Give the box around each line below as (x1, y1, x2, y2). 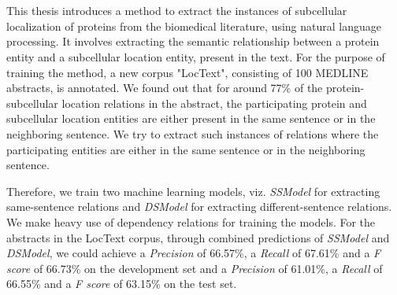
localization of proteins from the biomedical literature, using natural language (6, 17, 382, 34)
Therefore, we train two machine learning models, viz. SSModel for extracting (6, 183, 380, 199)
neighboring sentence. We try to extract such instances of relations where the (6, 125, 379, 142)
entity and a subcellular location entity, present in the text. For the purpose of (6, 48, 385, 65)
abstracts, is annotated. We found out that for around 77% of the (6, 79, 323, 96)
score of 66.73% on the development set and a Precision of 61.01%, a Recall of (6, 260, 383, 276)
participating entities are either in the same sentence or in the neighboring (6, 141, 365, 157)
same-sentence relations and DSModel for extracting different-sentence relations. (6, 198, 392, 215)
